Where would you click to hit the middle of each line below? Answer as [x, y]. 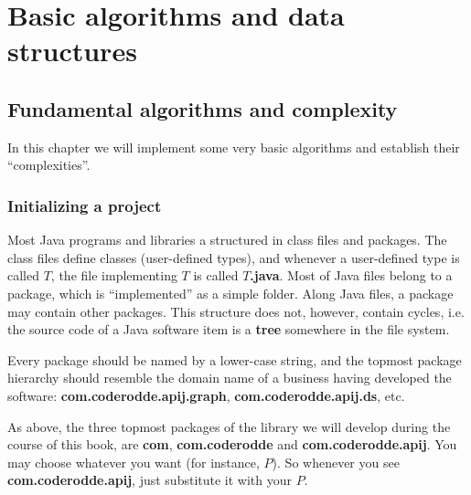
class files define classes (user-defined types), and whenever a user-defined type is [234, 257]
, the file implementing [114, 275]
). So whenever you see [336, 462]
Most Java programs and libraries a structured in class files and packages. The [227, 240]
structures [72, 51]
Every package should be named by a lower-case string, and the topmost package [235, 359]
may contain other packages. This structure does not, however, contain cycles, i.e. [236, 311]
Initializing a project [85, 205]
